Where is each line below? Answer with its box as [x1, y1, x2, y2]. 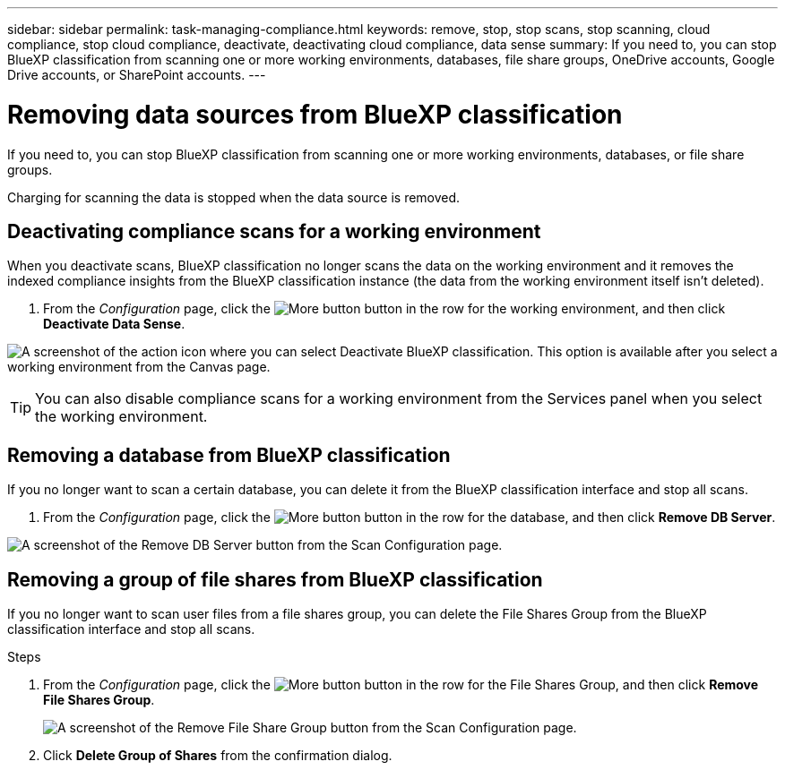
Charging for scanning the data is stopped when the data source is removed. [7, 189, 461, 205]
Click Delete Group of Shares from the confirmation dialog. [43, 748, 392, 764]
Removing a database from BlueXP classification [7, 443, 451, 466]
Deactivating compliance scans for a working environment [7, 219, 541, 243]
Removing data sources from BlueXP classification [7, 98, 623, 130]
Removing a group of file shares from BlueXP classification [7, 568, 543, 591]
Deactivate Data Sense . [43, 316, 185, 332]
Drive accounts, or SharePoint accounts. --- [7, 67, 266, 82]
